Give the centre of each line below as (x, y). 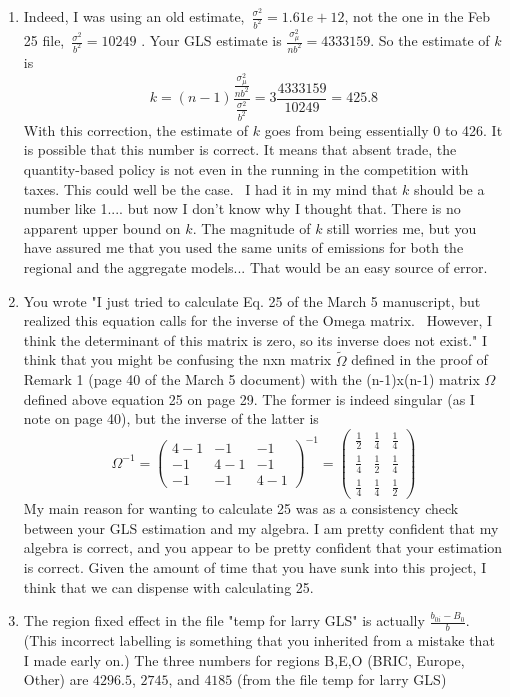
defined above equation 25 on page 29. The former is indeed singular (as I (249, 398)
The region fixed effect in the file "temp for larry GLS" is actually (224, 620)
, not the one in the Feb (417, 16)
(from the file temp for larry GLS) (342, 679)
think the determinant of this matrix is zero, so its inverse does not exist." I (255, 339)
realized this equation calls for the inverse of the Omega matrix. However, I (258, 320)
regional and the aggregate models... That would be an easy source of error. (255, 267)
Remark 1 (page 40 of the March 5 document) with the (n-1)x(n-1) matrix (251, 379)
